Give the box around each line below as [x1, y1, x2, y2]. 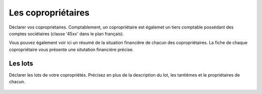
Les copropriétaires [9, 7, 90, 18]
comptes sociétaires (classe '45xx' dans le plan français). [9, 31, 124, 36]
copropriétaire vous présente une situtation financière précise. [9, 47, 134, 52]
